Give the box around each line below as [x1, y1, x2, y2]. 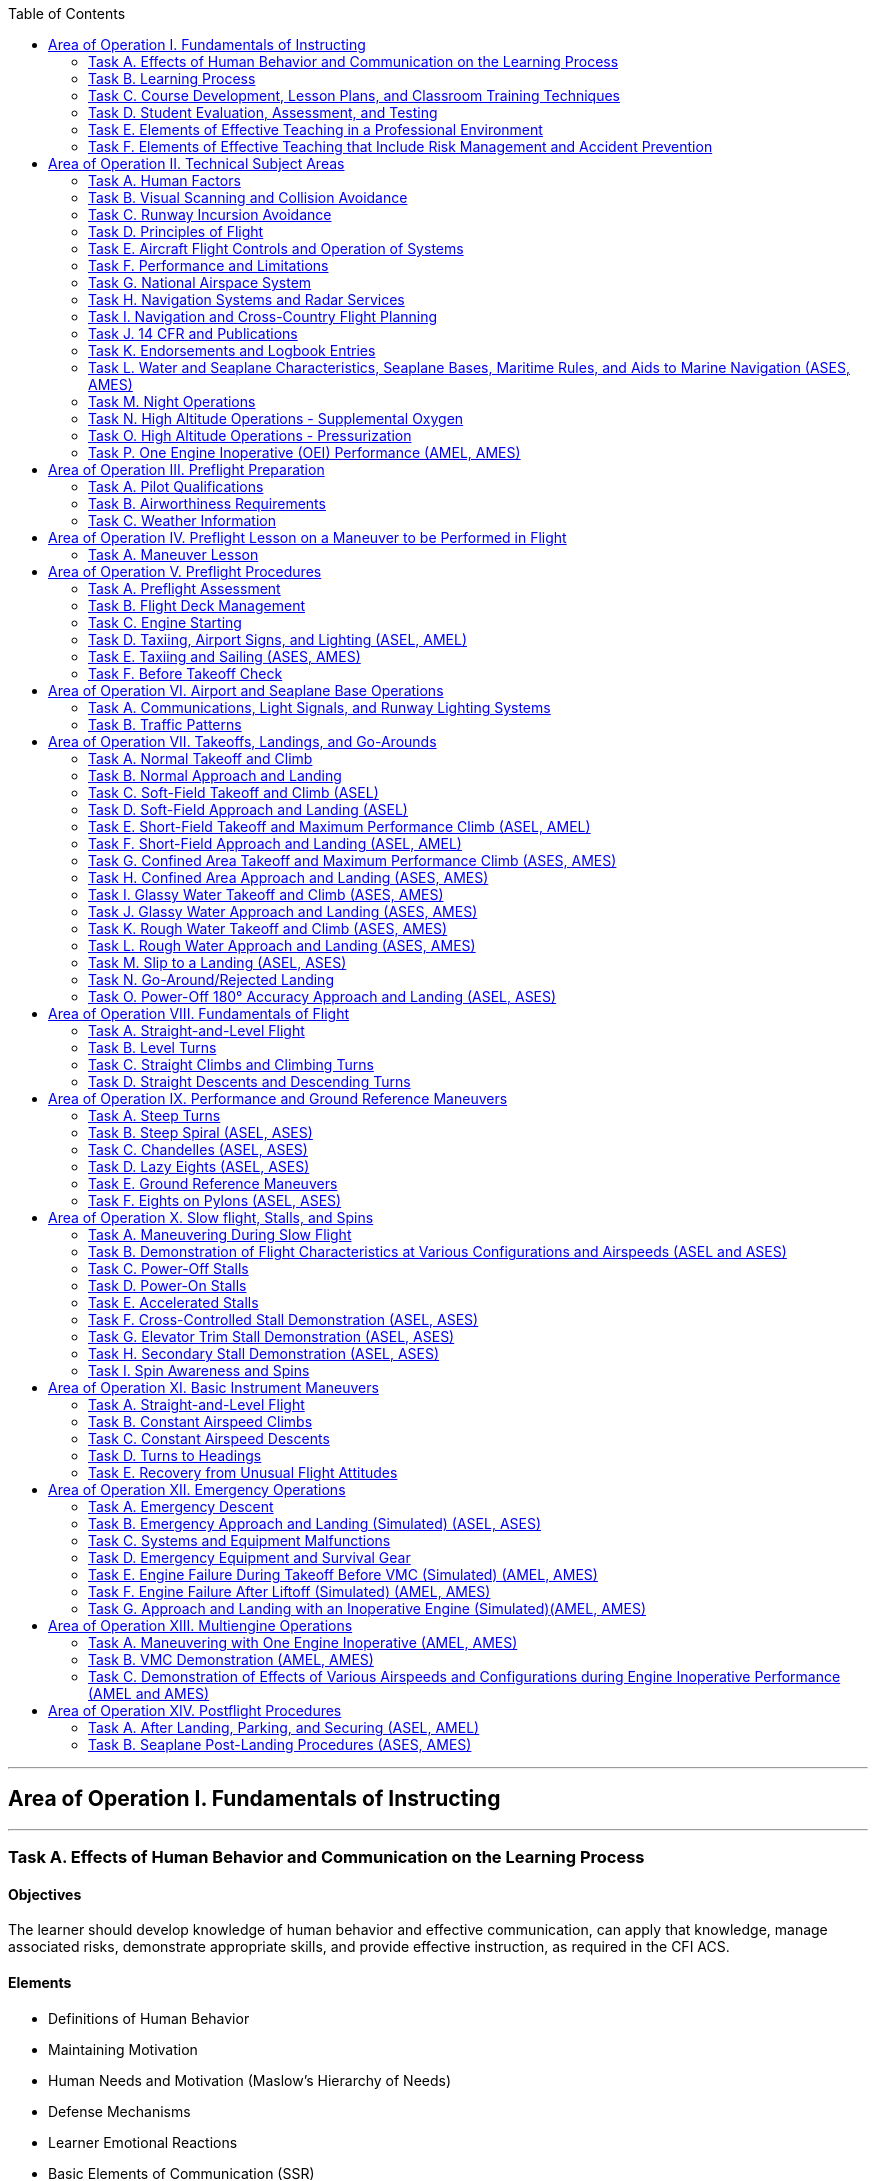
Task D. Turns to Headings [88, 1447, 262, 1464]
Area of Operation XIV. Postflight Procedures [48, 1702, 342, 1719]
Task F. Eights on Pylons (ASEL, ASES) [88, 1192, 342, 1209]
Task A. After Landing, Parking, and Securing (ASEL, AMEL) [88, 1719, 480, 1736]
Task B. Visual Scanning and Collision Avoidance [88, 189, 408, 206]
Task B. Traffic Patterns [88, 716, 242, 733]
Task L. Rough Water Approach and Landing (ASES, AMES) [88, 937, 476, 954]
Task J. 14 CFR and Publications [88, 325, 298, 342]
